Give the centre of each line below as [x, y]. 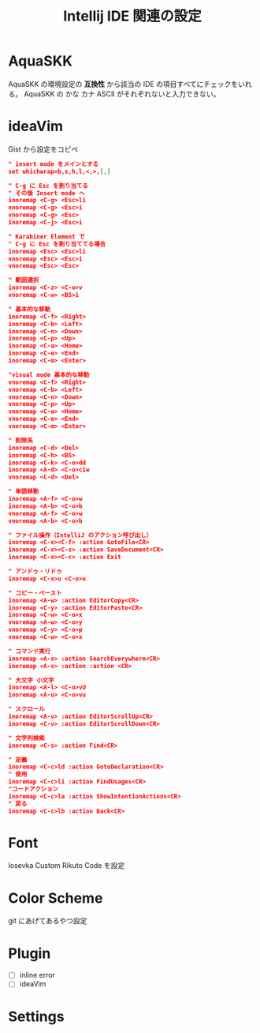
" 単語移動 [24, 492]
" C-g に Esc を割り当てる [48, 186]
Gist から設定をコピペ [43, 149]
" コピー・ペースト [35, 593]
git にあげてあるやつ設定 [48, 921]
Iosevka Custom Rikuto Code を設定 [67, 866]
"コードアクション [33, 789]
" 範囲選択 [24, 280]
